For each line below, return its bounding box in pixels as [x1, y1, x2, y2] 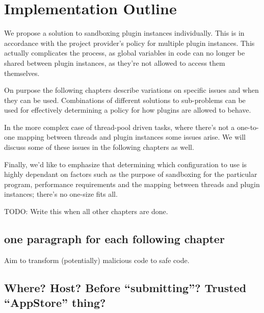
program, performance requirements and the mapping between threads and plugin [4, 178, 260, 189]
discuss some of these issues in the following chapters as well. [4, 142, 194, 152]
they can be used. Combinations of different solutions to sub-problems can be [4, 94, 246, 105]
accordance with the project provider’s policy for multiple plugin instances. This [4, 37, 255, 48]
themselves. [4, 67, 40, 78]
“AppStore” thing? [4, 295, 106, 310]
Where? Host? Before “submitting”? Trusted [4, 279, 247, 295]
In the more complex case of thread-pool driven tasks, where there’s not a [4, 121, 235, 132]
